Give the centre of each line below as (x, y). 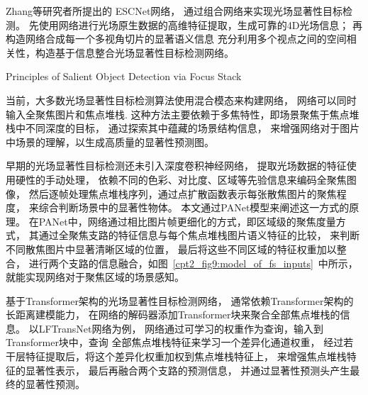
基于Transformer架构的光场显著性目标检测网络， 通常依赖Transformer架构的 (180, 300)
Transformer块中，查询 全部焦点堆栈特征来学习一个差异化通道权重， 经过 (175, 342)
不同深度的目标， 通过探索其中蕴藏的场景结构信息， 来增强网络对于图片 (193, 128)
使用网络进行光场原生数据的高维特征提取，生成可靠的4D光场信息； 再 (201, 24)
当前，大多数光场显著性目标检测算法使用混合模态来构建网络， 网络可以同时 (181, 100)
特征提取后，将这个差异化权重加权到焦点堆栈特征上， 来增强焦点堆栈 (186, 356)
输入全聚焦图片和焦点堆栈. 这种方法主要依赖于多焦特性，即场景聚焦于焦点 (178, 114)
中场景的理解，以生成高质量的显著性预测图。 (110, 141)
